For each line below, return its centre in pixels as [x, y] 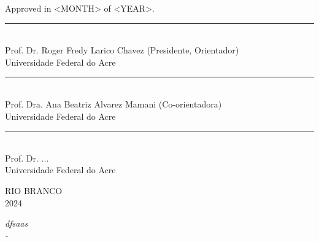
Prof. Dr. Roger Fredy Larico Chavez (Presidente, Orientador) [122, 50]
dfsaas [17, 223]
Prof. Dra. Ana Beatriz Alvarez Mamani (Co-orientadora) [113, 103]
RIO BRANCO [34, 190]
